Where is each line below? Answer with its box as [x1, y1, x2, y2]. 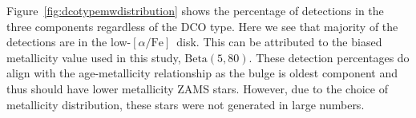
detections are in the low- [6, 33, 131, 50]
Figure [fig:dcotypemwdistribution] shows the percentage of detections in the [6, 2, 384, 18]
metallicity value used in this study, [6, 49, 181, 65]
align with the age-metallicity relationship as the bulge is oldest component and [6, 65, 398, 81]
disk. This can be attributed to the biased [176, 33, 382, 50]
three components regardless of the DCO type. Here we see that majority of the [6, 18, 398, 34]
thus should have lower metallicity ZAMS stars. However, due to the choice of [6, 80, 388, 96]
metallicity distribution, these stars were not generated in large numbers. [6, 96, 365, 112]
